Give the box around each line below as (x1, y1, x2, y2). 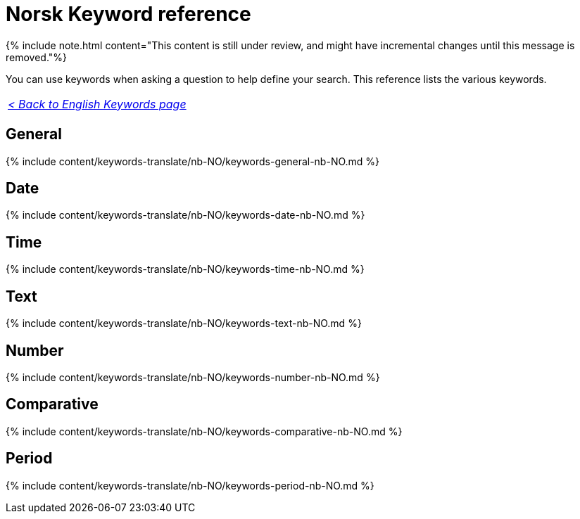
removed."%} (6, 51, 68, 63)
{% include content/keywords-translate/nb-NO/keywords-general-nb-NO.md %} (6, 155, 380, 167)
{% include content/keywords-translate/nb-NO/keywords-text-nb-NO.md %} (6, 317, 362, 330)
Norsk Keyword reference (6, 2, 251, 26)
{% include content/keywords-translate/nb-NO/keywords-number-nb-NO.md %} (6, 371, 380, 383)
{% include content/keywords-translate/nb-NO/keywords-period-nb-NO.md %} (6, 479, 374, 492)
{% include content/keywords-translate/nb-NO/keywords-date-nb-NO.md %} (6, 209, 365, 222)
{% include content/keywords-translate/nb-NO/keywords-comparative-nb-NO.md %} (6, 425, 403, 437)
